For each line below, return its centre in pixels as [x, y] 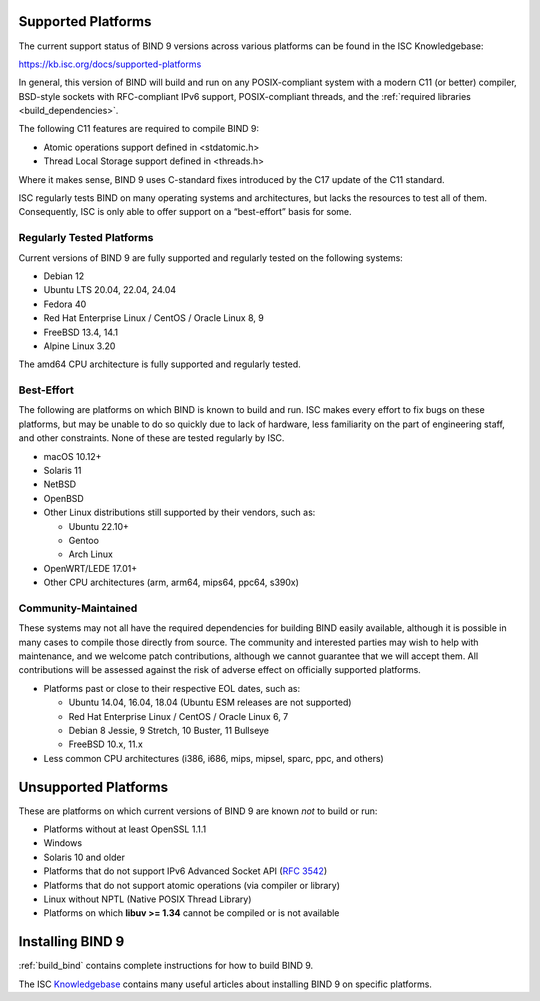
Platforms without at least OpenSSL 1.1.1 [125, 829]
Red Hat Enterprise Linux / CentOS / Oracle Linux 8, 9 [153, 318]
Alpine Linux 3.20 [79, 346]
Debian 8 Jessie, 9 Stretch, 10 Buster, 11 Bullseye [169, 730]
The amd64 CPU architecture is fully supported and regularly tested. [160, 364]
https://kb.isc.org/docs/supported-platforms [110, 64]
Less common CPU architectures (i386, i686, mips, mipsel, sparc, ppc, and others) [213, 758]
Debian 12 [64, 276]
